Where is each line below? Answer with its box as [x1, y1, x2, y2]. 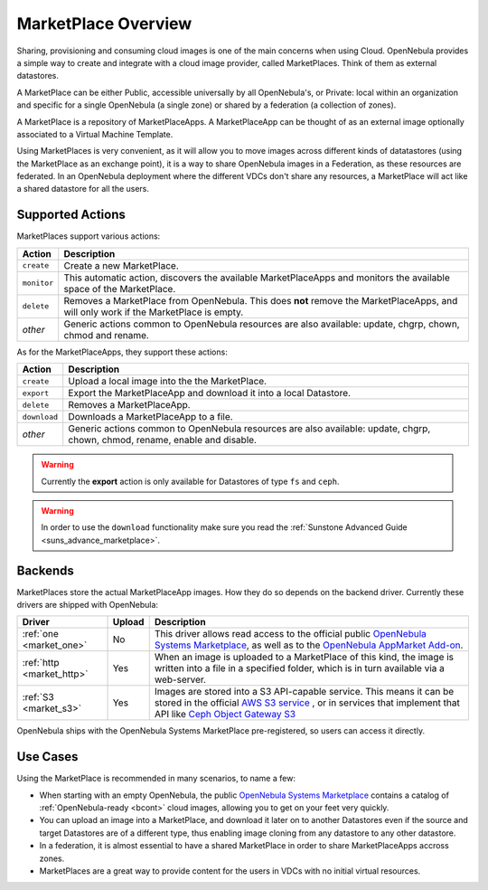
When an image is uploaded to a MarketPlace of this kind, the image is [154, 651, 455, 664]
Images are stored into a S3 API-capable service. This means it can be [154, 686, 455, 698]
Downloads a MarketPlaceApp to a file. [68, 411, 234, 423]
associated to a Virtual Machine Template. [16, 128, 174, 139]
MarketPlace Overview [16, 14, 192, 33]
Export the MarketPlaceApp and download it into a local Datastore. [68, 387, 352, 400]
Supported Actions [16, 207, 126, 222]
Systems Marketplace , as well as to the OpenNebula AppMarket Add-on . [154, 639, 464, 651]
